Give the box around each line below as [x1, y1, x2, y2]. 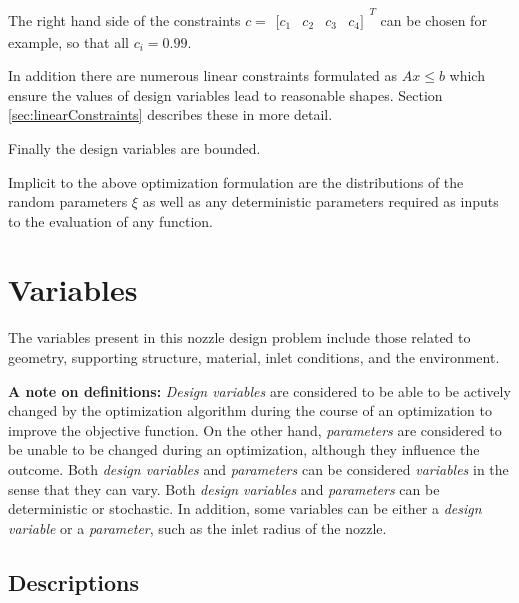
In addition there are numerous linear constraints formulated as [8, 65, 398, 86]
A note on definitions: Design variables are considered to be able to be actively [8, 380, 511, 401]
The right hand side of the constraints [8, 9, 241, 30]
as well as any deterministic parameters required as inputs [142, 191, 499, 212]
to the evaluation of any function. [8, 210, 213, 231]
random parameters [8, 191, 128, 212]
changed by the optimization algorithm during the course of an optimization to [8, 400, 493, 421]
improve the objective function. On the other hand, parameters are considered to [8, 419, 502, 440]
